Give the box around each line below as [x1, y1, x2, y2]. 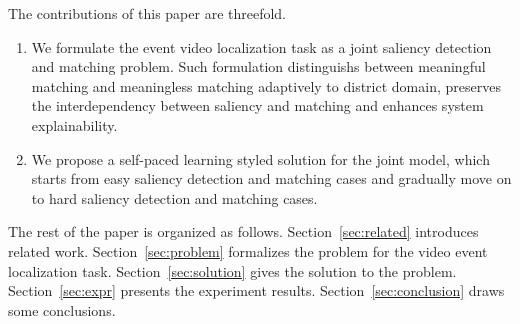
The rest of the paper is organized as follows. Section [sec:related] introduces [8, 221, 479, 242]
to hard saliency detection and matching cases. [31, 187, 318, 208]
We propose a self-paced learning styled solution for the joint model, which [31, 148, 490, 169]
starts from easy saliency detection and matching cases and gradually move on [31, 168, 512, 189]
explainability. [31, 114, 118, 135]
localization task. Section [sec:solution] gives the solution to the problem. [8, 260, 457, 281]
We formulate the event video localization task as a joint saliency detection [31, 36, 492, 57]
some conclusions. [8, 299, 116, 320]
